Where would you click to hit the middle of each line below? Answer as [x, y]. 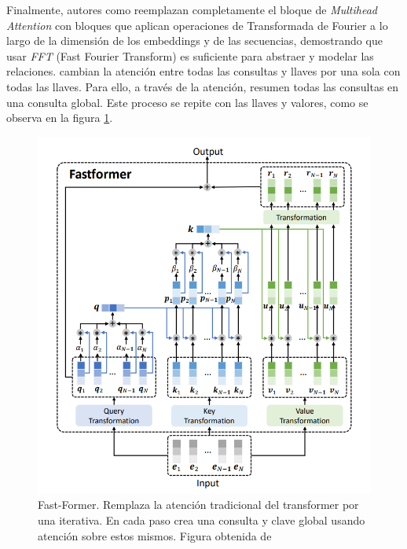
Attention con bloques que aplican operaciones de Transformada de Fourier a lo [197, 25]
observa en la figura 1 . [60, 118]
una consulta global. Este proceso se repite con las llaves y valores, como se [187, 102]
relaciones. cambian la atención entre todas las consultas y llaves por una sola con [203, 71]
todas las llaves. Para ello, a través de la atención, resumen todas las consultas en [203, 86]
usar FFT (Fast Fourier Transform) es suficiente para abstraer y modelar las [190, 55]
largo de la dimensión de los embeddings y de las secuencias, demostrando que [194, 41]
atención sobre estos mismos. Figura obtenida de [155, 535]
